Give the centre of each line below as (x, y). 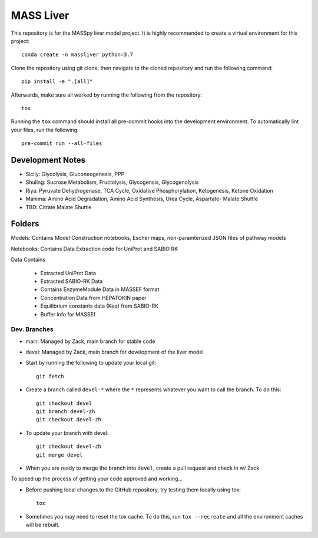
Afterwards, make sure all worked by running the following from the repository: (107, 95)
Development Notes (48, 160)
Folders (25, 224)
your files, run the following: (45, 130)
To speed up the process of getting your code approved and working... (97, 479)
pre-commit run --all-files (62, 143)
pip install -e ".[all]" (57, 82)
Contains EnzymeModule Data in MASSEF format (100, 289)
